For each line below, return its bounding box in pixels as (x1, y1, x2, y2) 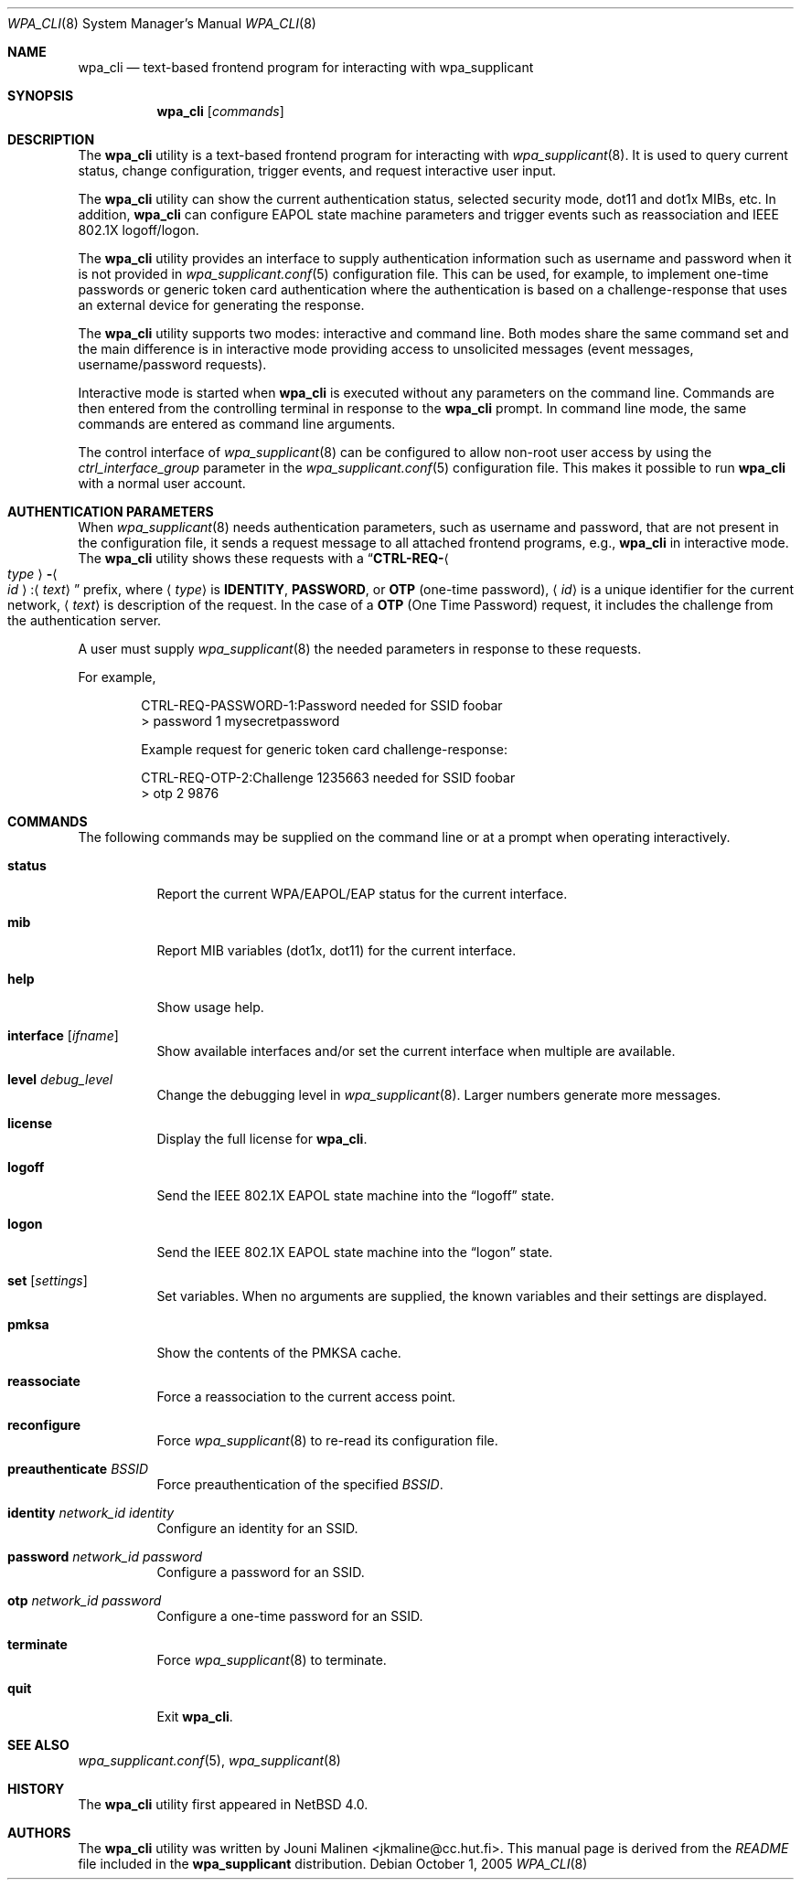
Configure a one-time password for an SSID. (156, 1608, 423, 1624)
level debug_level (7, 1071, 113, 1087)
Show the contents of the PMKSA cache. (156, 1345, 401, 1360)
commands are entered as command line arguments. (78, 416, 396, 432)
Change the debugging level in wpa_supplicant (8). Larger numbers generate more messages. (156, 1087, 721, 1103)
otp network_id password (7, 1593, 162, 1608)
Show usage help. (156, 999, 264, 1015)
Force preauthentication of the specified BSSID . (156, 1477, 443, 1492)
